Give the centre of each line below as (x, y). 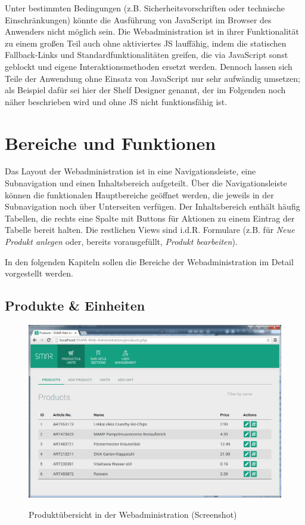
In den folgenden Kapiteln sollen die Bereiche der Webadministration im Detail (149, 261)
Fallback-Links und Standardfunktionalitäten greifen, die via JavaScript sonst (147, 55)
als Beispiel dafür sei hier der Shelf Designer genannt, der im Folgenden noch (145, 90)
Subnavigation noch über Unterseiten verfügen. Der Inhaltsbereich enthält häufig (152, 206)
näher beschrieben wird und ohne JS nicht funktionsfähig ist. (116, 101)
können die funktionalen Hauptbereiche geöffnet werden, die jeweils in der (139, 194)
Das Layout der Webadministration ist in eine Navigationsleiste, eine (130, 171)
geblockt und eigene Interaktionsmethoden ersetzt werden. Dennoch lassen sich (149, 66)
